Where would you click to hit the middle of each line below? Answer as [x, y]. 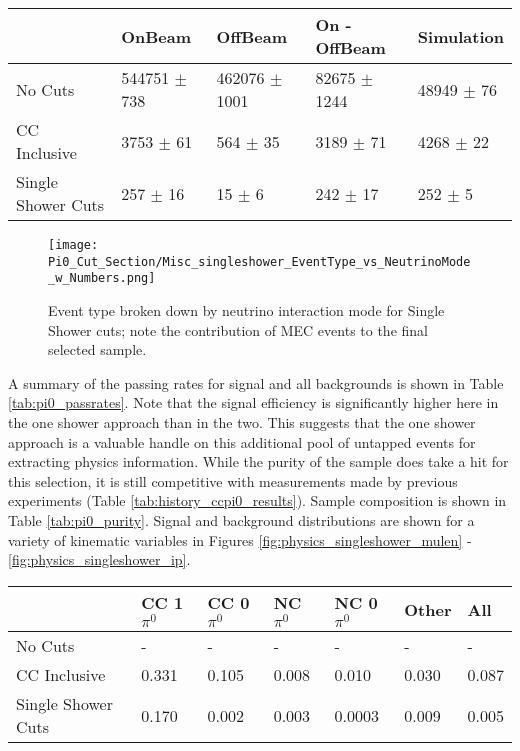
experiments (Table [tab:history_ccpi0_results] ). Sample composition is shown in [257, 500]
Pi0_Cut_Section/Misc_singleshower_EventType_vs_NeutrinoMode [259, 261]
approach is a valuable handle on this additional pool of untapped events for [242, 441]
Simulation [460, 36]
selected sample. [97, 349]
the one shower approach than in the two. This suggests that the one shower [242, 421]
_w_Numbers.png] [102, 278]
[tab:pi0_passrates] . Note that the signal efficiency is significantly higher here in [253, 402]
